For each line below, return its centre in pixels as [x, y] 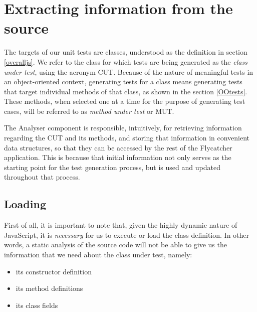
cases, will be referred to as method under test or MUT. [89, 111]
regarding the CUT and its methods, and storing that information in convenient [127, 138]
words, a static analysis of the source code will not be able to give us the [115, 245]
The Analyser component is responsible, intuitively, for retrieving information [123, 128]
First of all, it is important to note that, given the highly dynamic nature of [121, 225]
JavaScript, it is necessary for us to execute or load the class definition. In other [127, 235]
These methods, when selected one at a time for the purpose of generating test [125, 101]
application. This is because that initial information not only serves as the [118, 157]
